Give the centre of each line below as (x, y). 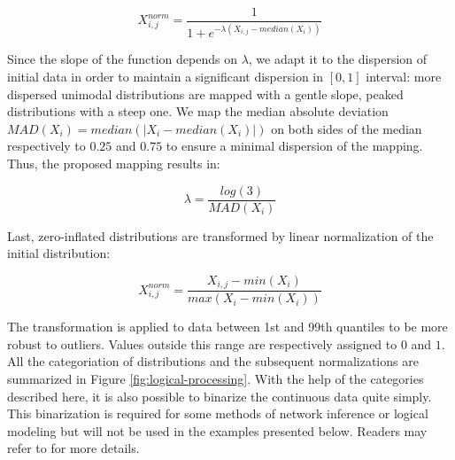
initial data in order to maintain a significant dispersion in (166, 76)
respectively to (46, 146)
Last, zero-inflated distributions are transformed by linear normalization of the (220, 235)
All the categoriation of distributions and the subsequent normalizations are (213, 361)
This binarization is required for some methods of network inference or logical (218, 413)
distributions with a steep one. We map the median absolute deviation (198, 111)
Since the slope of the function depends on (122, 59)
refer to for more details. (73, 448)
